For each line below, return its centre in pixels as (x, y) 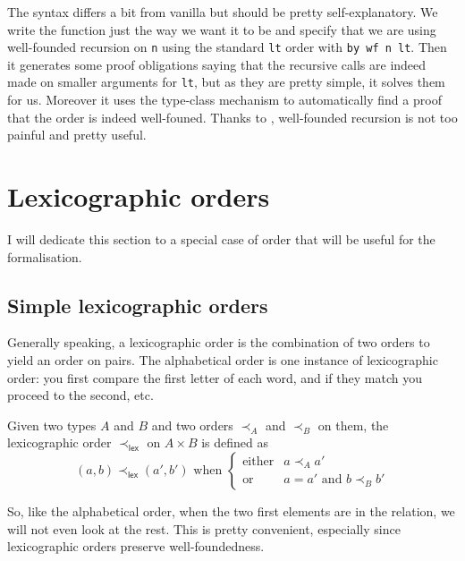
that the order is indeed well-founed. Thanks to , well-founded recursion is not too (232, 117)
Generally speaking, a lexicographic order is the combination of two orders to (219, 342)
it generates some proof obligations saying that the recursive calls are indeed (217, 64)
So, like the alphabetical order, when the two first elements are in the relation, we (231, 510)
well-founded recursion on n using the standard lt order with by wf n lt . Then (227, 47)
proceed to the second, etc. (80, 395)
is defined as (235, 442)
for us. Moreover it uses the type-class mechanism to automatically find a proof (224, 100)
